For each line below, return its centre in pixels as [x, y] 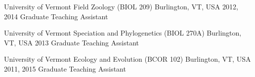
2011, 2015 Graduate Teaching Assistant [65, 68]
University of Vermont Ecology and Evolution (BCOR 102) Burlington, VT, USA [127, 59]
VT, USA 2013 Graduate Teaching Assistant [71, 42]
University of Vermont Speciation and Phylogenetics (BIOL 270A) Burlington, [123, 33]
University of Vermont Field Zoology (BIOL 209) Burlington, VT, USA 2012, [121, 6]
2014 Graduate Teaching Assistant [56, 16]
